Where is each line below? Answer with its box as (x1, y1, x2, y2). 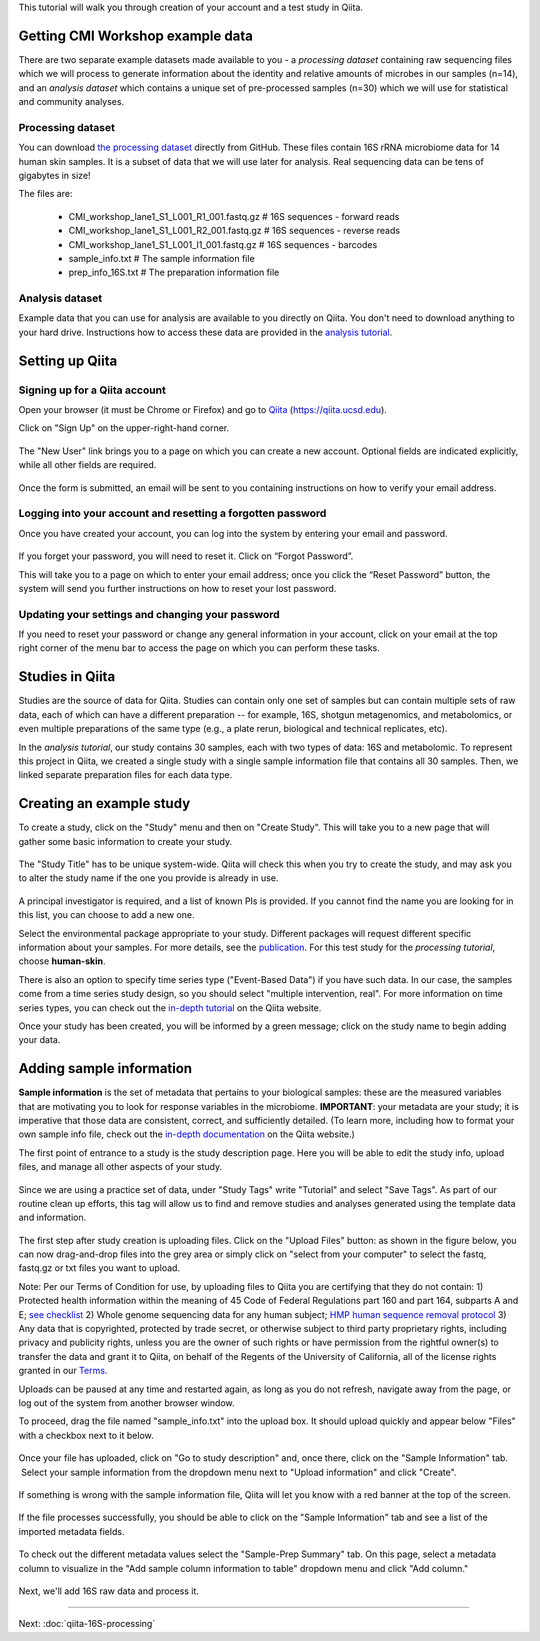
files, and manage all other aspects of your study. (18, 1161, 223, 1173)
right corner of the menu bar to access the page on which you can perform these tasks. (18, 642, 380, 654)
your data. (18, 1034, 61, 1046)
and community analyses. (18, 96, 125, 108)
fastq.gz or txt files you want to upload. (18, 1262, 180, 1274)
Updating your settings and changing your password (18, 607, 280, 621)
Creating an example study (18, 795, 191, 812)
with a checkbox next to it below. (18, 1429, 154, 1441)
